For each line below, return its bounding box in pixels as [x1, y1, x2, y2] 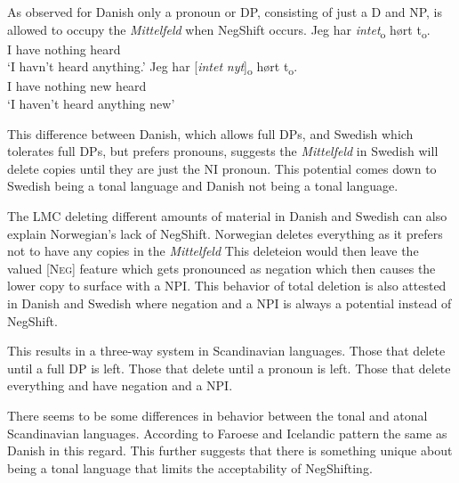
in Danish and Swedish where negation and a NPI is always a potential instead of [7, 293, 452, 312]
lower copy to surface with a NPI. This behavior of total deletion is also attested [7, 276, 447, 295]
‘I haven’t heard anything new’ [7, 94, 175, 113]
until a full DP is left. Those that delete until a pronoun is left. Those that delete [7, 358, 451, 377]
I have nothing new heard [7, 77, 147, 95]
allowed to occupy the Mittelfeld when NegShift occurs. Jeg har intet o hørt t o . [7, 20, 431, 41]
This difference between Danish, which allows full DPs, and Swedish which [7, 124, 414, 143]
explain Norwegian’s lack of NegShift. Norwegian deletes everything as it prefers [7, 224, 443, 242]
